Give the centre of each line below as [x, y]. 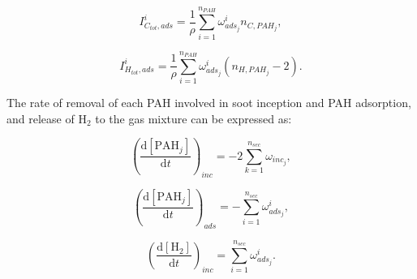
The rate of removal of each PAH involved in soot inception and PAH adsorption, [209, 103]
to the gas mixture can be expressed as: [193, 118]
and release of [41, 118]
